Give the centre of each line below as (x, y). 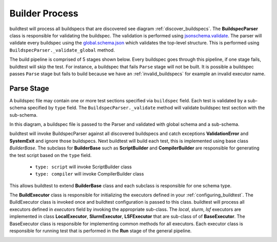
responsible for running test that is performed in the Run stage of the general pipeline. (101, 231)
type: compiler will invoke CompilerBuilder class (90, 174)
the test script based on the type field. (51, 155)
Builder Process (44, 13)
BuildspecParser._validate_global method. (62, 50)
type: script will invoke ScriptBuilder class (83, 167)
